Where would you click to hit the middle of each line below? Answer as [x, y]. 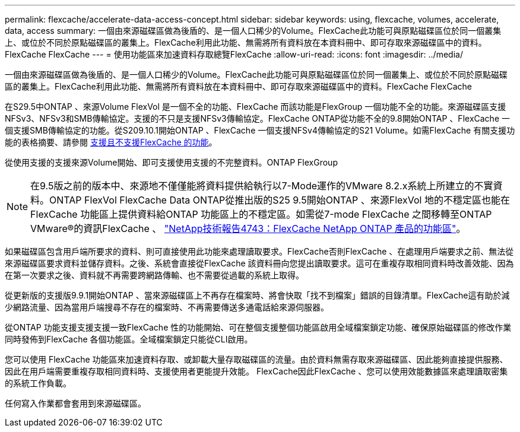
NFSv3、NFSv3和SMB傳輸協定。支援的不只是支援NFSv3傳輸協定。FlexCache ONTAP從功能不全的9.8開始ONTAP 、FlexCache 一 [257, 118]
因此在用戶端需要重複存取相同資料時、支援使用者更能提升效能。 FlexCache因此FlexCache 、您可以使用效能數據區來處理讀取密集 [256, 371]
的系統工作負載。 [38, 383]
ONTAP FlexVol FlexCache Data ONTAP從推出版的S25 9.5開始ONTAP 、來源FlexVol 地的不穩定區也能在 [280, 200]
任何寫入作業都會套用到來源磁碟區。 [75, 403]
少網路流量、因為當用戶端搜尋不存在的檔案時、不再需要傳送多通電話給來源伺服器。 [167, 307]
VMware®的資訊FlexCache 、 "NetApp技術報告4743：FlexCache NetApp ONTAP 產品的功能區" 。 [248, 228]
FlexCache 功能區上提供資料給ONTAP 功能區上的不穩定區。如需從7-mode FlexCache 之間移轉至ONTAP [261, 214]
